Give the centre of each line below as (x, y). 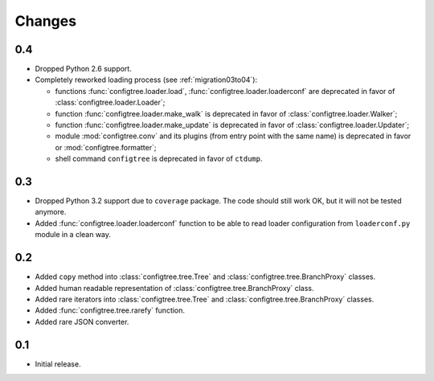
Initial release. (58, 364)
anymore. (51, 212)
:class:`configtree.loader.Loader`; (110, 102)
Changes (45, 21)
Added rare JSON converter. (82, 322)
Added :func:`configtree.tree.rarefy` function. (110, 310)
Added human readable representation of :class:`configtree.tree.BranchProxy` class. (174, 288)
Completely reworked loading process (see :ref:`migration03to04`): (146, 80)
